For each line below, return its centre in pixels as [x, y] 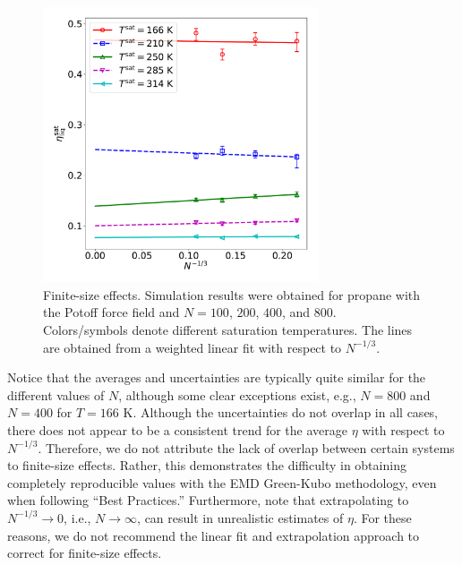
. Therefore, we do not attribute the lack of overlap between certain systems [246, 447]
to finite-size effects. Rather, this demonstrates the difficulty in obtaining [207, 465]
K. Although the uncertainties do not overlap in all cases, [281, 412]
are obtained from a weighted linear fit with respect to [192, 347]
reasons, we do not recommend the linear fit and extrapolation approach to [214, 535]
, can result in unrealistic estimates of [240, 517]
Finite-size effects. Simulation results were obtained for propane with [232, 294]
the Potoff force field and [111, 312]
